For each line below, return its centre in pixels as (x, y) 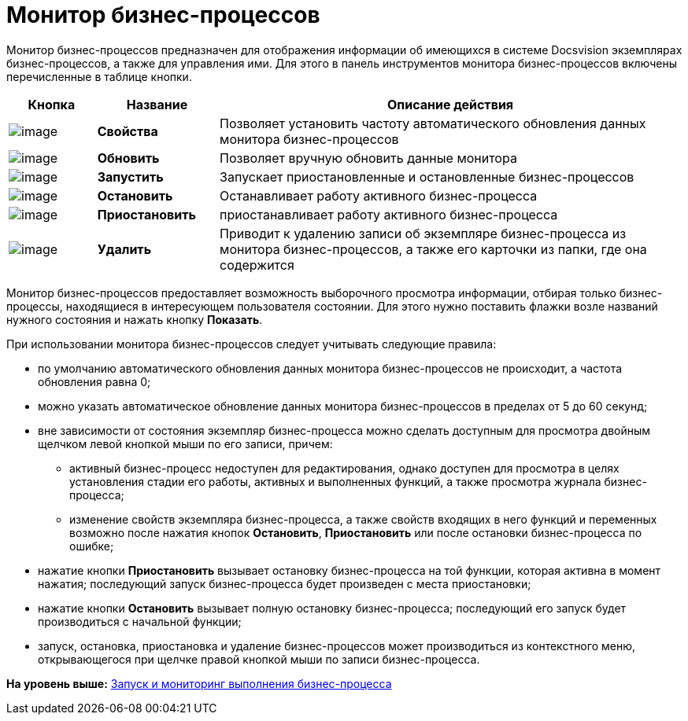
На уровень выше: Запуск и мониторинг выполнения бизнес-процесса (199, 683)
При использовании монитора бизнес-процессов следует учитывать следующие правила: (252, 344)
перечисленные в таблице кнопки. (99, 76)
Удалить (124, 249)
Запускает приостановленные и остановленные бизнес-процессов (427, 177)
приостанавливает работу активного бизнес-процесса (389, 214)
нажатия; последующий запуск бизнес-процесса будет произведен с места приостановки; (285, 583)
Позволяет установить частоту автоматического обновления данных (433, 123)
